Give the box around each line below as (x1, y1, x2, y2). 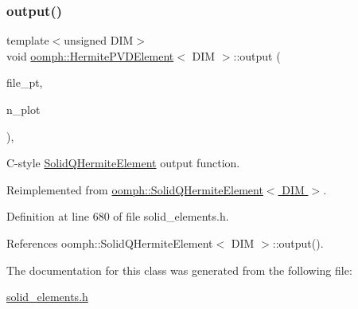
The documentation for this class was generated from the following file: (6, 261, 352, 278)
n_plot (6, 101, 41, 117)
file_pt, (6, 74, 43, 91)
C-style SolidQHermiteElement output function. (6, 154, 240, 171)
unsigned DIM (64, 32, 134, 49)
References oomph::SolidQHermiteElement (6, 234, 213, 251)
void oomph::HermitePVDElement (6, 47, 174, 64)
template (6, 32, 49, 49)
